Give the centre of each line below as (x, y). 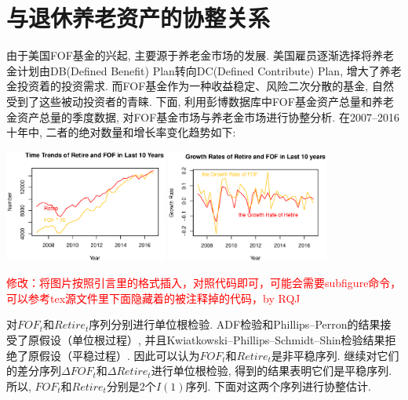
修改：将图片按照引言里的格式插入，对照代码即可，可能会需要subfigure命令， (204, 283)
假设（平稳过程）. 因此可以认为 (119, 355)
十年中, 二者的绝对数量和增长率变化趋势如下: (121, 132)
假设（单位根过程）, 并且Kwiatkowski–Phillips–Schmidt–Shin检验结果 (212, 340)
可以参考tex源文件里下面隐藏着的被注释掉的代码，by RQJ (153, 298)
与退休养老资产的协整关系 (138, 18)
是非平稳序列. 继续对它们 (335, 355)
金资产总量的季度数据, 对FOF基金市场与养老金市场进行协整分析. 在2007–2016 (203, 116)
